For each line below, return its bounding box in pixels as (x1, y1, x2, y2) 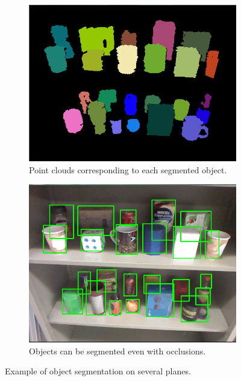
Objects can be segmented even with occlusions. (29, 344, 206, 357)
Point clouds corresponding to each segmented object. (29, 163, 227, 176)
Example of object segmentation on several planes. (5, 365, 191, 377)
